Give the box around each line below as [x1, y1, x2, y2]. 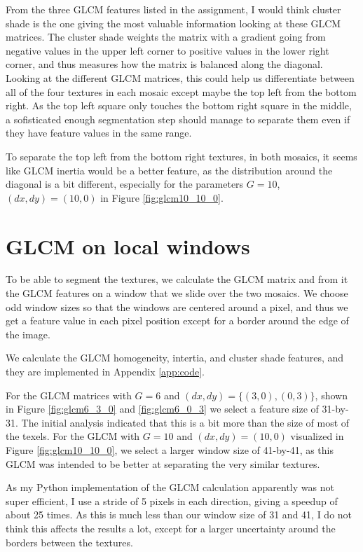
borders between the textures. [6, 534, 133, 549]
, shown [315, 387, 348, 402]
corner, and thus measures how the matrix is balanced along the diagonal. [6, 57, 323, 71]
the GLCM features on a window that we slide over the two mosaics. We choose [6, 286, 348, 301]
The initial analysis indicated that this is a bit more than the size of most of [21, 415, 350, 429]
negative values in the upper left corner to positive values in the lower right [6, 43, 329, 57]
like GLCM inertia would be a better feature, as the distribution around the [6, 163, 333, 177]
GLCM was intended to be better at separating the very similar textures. [6, 456, 320, 471]
